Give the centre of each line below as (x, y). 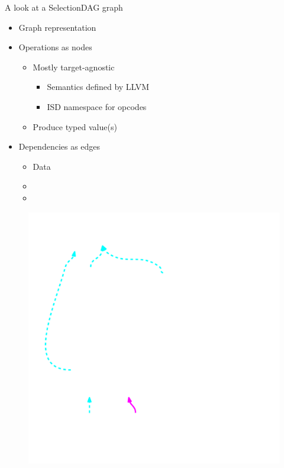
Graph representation (57, 27)
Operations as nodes (55, 47)
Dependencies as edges (59, 146)
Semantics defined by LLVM (98, 87)
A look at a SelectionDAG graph (64, 7)
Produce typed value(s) (75, 126)
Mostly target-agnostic (74, 67)
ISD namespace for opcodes (97, 106)
